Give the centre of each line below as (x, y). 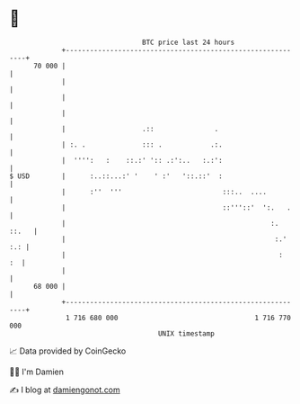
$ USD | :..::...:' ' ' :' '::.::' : (116, 176)
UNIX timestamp (186, 333)
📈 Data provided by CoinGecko (68, 351)
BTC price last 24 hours (189, 42)
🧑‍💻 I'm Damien (37, 372)
